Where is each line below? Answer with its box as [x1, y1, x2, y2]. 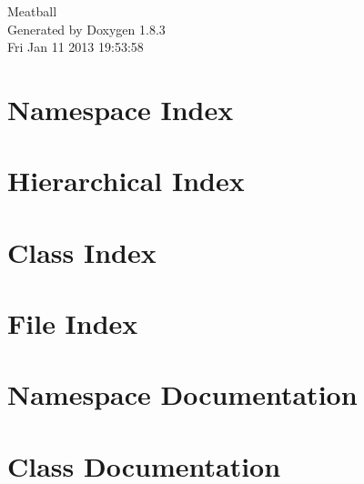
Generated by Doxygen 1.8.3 [7, 19, 166, 38]
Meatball [7, 2, 57, 20]
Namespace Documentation [7, 376, 358, 413]
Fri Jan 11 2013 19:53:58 [7, 37, 144, 56]
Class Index [7, 233, 157, 270]
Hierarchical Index [7, 162, 245, 199]
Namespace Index [7, 90, 234, 127]
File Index [7, 305, 138, 342]
